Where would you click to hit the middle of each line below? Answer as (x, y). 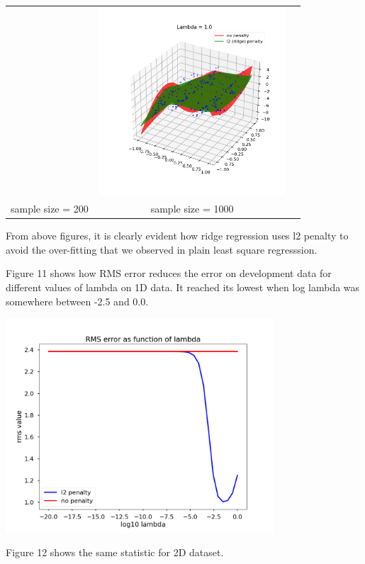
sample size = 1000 (192, 209)
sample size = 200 (50, 209)
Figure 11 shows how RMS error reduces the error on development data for (169, 273)
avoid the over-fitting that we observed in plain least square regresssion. (162, 249)
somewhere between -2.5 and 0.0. (77, 301)
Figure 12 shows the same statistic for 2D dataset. (115, 552)
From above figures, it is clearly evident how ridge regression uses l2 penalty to (177, 236)
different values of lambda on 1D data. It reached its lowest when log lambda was (183, 287)
